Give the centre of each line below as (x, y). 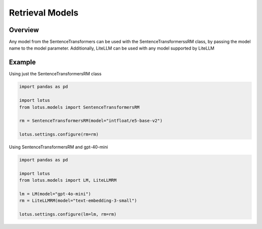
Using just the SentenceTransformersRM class (55, 74)
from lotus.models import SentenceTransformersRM (79, 107)
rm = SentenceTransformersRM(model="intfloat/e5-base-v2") (91, 121)
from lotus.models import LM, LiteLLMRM (68, 180)
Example (22, 62)
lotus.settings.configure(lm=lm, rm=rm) (68, 214)
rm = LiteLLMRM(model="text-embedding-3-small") (78, 201)
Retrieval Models (44, 13)
